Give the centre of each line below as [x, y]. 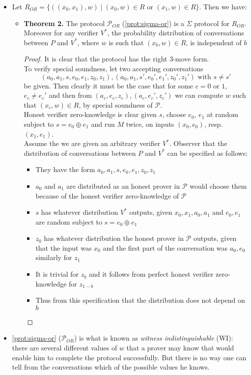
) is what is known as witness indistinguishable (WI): [153, 338]
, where [88, 42]
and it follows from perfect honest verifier [151, 274]
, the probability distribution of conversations [176, 33]
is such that [126, 42]
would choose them [218, 186]
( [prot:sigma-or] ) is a [153, 23]
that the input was [64, 247]
